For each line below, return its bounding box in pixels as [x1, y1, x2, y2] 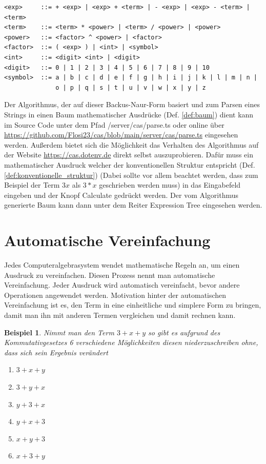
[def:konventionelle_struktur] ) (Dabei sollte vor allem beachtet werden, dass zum [4, 169, 258, 180]
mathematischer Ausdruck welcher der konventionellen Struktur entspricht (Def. [4, 159, 255, 170]
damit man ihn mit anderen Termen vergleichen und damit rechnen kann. [4, 309, 236, 320]
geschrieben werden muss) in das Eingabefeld [99, 179, 241, 190]
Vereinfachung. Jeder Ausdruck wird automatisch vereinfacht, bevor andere [4, 279, 240, 290]
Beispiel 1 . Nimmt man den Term [4, 327, 114, 337]
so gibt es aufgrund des [148, 327, 220, 337]
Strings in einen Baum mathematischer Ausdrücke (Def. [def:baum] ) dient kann [4, 109, 254, 119]
